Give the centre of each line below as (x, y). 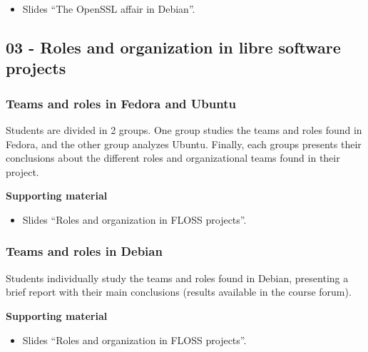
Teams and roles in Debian (84, 251)
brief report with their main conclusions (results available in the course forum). (179, 292)
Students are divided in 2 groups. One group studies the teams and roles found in (184, 129)
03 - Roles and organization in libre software (173, 47)
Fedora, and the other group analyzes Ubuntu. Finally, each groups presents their (184, 144)
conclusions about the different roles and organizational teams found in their (173, 158)
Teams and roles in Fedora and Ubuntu (121, 103)
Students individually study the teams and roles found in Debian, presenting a (177, 278)
